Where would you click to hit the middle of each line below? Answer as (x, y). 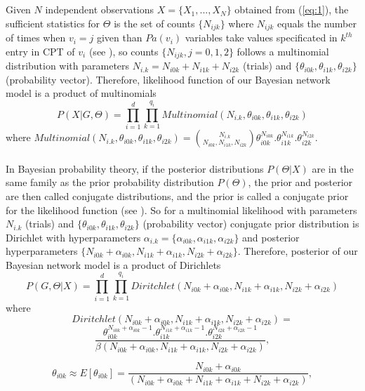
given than (119, 38)
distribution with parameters (68, 66)
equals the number (317, 23)
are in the (333, 168)
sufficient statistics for (53, 23)
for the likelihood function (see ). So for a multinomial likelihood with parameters (181, 210)
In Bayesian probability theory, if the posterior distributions (135, 168)
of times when (36, 38)
